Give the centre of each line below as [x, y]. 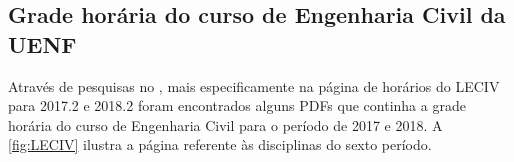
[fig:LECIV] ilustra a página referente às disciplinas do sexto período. [220, 144]
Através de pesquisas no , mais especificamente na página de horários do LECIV [254, 85]
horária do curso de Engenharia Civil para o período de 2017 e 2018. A [225, 124]
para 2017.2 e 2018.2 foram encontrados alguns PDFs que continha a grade [237, 105]
